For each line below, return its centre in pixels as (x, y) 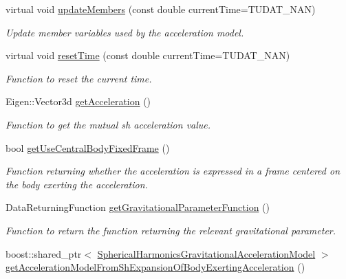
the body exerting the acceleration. (77, 184)
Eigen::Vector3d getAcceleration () (78, 101)
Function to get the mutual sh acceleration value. (108, 124)
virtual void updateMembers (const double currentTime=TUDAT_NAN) (161, 9)
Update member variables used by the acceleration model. (125, 32)
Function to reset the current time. (79, 78)
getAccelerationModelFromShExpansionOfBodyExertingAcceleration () (155, 267)
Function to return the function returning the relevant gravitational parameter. (171, 230)
